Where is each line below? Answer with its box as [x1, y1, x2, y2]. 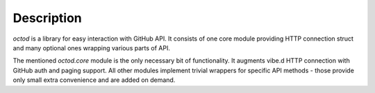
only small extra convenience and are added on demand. [12, 76, 176, 84]
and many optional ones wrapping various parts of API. [12, 43, 170, 52]
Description [12, 10, 83, 25]
